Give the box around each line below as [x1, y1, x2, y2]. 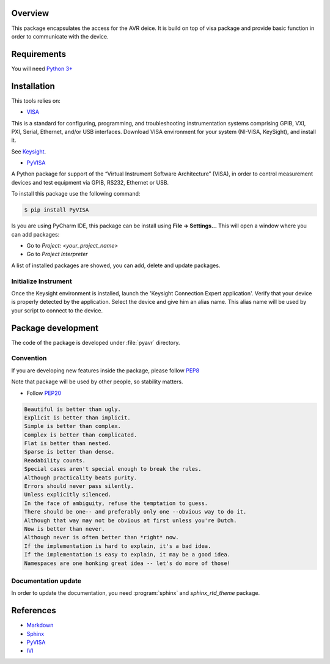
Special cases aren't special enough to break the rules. [24, 465, 202, 473]
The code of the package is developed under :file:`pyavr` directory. [11, 339, 180, 346]
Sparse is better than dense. [24, 448, 115, 456]
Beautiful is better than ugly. [24, 405, 122, 413]
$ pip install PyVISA [24, 207, 89, 213]
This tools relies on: [11, 97, 61, 104]
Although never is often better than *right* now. [24, 534, 180, 541]
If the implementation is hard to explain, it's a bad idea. [24, 542, 211, 550]
